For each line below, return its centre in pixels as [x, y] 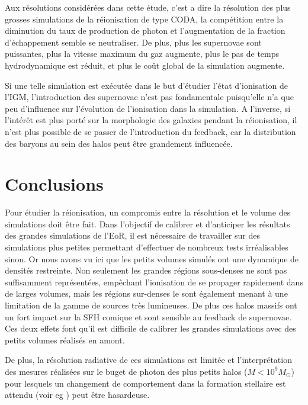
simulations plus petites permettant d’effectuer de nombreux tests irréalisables [147, 247]
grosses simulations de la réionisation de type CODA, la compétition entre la [144, 19]
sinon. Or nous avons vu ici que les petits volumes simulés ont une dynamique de [152, 258]
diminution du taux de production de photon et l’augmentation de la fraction [145, 30]
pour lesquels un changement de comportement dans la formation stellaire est [145, 383]
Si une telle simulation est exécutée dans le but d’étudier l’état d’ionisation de [146, 85]
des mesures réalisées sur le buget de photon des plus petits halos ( [126, 371]
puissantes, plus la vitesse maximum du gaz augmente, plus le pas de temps [142, 54]
